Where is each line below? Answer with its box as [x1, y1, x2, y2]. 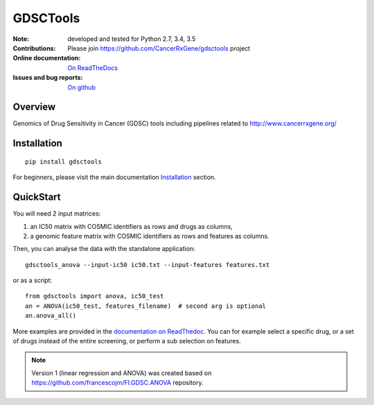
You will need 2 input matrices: [12, 209, 101, 218]
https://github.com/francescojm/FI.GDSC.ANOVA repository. [31, 379, 204, 387]
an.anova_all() [25, 312, 77, 320]
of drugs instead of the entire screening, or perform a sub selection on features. [12, 337, 242, 345]
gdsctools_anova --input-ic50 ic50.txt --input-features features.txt [25, 261, 270, 268]
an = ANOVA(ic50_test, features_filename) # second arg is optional [25, 302, 267, 310]
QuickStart [12, 191, 62, 203]
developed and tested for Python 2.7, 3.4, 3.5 [67, 35, 196, 43]
